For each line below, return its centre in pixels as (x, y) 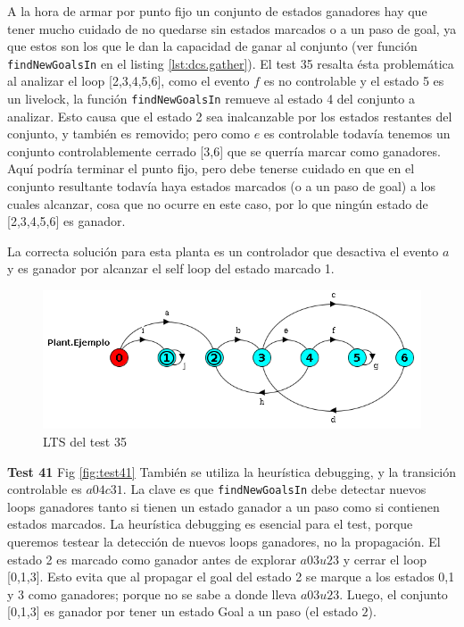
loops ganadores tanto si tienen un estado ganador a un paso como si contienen (224, 506)
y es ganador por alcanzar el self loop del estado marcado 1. (171, 268)
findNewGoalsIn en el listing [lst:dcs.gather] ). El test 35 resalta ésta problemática (231, 63)
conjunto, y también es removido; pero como (128, 134)
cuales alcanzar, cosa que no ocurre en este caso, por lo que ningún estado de (218, 203)
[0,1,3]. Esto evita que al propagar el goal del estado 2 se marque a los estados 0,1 (231, 577)
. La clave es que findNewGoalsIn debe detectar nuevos (274, 489)
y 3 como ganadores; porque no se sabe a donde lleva (152, 594)
